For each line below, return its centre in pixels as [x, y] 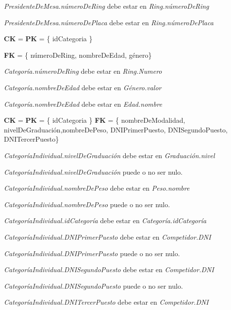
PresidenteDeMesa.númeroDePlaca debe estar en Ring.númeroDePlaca [109, 22]
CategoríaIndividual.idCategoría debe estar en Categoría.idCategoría [105, 220]
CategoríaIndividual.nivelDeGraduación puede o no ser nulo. [93, 171]
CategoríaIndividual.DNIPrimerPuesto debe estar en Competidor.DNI [107, 237]
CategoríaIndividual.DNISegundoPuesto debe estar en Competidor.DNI [109, 269]
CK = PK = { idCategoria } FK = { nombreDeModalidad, [95, 120]
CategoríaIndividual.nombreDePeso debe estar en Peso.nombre [97, 188]
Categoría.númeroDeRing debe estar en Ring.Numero [83, 71]
